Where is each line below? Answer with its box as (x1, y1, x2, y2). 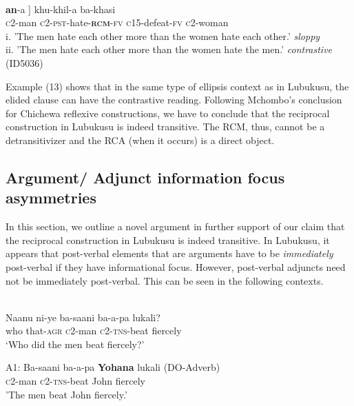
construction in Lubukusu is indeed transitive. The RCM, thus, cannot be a (6, 119, 325, 134)
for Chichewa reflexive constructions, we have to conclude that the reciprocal (6, 105, 330, 120)
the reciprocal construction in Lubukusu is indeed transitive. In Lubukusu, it (6, 232, 330, 247)
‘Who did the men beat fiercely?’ (6, 336, 145, 351)
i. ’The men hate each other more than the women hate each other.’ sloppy (6, 28, 320, 43)
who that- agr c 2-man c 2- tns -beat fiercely (6, 323, 182, 338)
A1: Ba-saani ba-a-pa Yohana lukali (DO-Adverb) (6, 360, 220, 374)
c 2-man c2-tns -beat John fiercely (6, 374, 145, 388)
